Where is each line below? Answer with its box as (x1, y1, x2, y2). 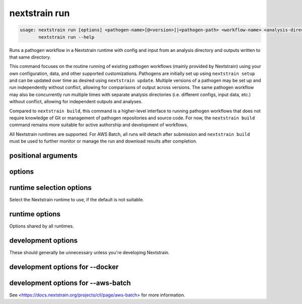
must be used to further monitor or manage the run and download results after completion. (9, 138, 197, 144)
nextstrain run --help (38, 34, 95, 40)
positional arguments (9, 151, 78, 160)
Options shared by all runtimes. (9, 223, 74, 229)
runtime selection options (9, 184, 92, 192)
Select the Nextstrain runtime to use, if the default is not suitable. (9, 197, 144, 203)
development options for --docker (9, 262, 119, 271)
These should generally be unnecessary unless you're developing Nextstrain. (9, 249, 170, 255)
